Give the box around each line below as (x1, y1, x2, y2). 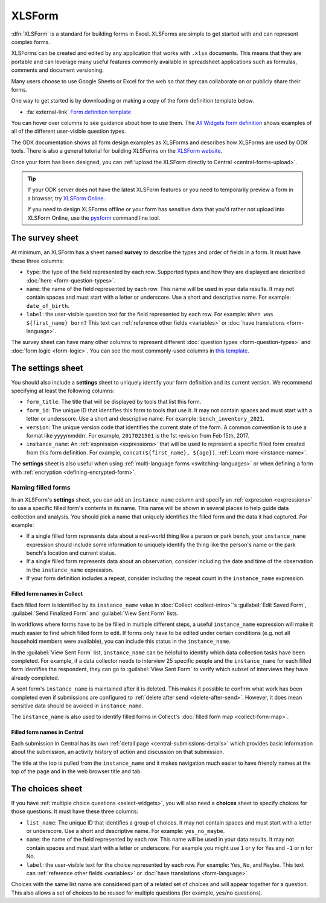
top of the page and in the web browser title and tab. (11, 767, 142, 775)
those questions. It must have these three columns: (11, 808, 139, 815)
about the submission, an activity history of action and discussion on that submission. (11, 748, 225, 756)
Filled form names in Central (11, 729, 84, 736)
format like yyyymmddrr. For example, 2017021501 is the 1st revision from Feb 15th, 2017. (26, 432, 249, 439)
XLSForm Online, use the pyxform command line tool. (27, 214, 161, 222)
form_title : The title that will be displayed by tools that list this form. (26, 398, 202, 406)
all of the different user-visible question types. (11, 127, 126, 135)
